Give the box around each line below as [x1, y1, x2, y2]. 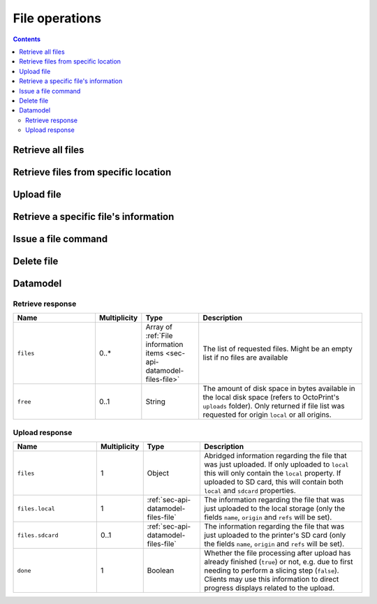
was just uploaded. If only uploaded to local [203, 459, 349, 469]
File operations [13, 10, 101, 26]
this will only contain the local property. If [203, 469, 341, 478]
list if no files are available [202, 353, 288, 362]
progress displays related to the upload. [203, 583, 335, 593]
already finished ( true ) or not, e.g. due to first [203, 557, 353, 567]
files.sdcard [17, 531, 59, 539]
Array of [145, 322, 173, 332]
